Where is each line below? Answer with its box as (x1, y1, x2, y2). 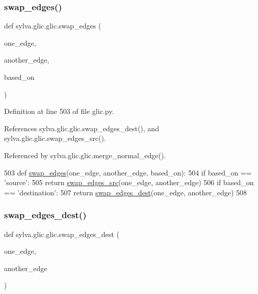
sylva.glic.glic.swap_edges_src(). (4, 133, 106, 143)
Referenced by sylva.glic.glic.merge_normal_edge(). (4, 150, 166, 160)
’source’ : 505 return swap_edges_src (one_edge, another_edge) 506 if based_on (4, 177, 254, 188)
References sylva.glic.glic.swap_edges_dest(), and (4, 123, 159, 133)
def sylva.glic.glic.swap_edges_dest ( (4, 228, 119, 239)
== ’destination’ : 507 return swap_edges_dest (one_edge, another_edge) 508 (4, 187, 247, 197)
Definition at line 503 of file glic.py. (4, 106, 114, 116)
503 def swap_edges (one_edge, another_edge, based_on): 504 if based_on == (4, 167, 252, 178)
